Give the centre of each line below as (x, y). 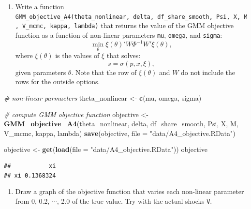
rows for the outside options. (58, 82)
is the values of (77, 55)
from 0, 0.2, (32, 201)
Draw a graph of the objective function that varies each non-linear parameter (130, 191)
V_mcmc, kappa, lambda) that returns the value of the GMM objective (128, 25)
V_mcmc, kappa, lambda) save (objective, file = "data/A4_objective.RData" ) (120, 133)
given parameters (41, 72)
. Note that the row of (104, 72)
